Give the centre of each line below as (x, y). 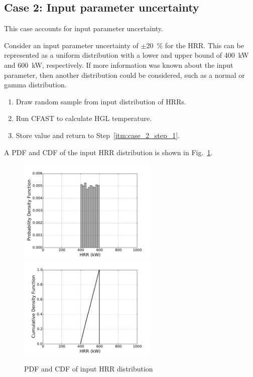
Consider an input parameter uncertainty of (71, 45)
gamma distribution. (35, 85)
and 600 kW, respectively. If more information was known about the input (119, 65)
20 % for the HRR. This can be (195, 45)
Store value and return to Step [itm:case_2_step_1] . (98, 135)
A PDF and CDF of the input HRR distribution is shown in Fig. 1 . (108, 152)
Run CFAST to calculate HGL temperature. (84, 118)
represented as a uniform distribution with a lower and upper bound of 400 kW (126, 55)
